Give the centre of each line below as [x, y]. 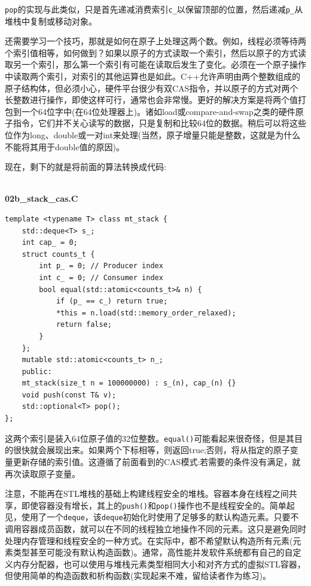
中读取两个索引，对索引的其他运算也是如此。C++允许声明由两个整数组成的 [153, 76]
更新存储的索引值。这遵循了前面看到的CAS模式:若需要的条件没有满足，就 [157, 461]
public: [37, 371]
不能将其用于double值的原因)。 [65, 146]
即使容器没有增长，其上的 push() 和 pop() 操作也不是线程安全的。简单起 [158, 505]
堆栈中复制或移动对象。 [51, 21]
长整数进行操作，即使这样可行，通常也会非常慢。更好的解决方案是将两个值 [151, 100]
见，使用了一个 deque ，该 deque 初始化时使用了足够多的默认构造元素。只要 [148, 517]
